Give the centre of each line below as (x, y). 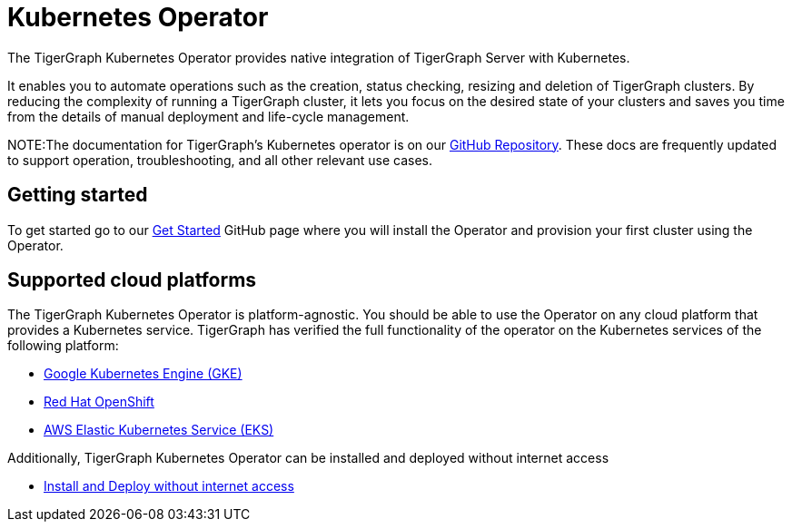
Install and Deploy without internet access (169, 486)
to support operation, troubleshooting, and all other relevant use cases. (220, 160)
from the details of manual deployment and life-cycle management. (208, 116)
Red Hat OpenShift (99, 402)
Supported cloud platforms (132, 280)
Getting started (78, 195)
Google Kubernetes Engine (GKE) (143, 374)
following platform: (63, 346)
